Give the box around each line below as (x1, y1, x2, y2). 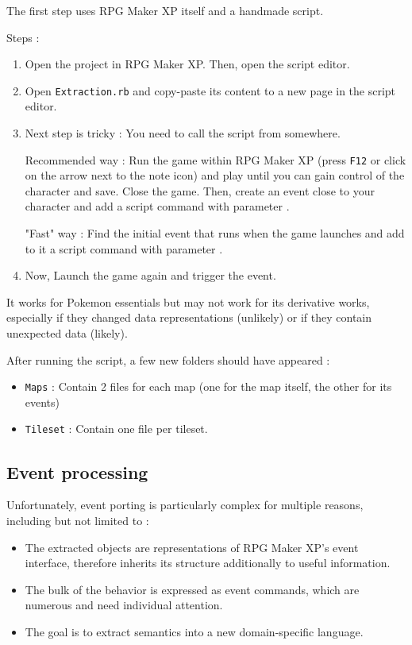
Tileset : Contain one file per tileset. (25, 420, 208, 437)
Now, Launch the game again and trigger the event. (25, 267, 276, 284)
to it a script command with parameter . (25, 240, 223, 257)
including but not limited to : (6, 512, 149, 528)
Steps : (6, 29, 40, 45)
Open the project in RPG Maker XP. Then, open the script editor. (25, 56, 350, 72)
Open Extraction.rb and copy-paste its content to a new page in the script (25, 82, 396, 98)
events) (25, 393, 60, 410)
